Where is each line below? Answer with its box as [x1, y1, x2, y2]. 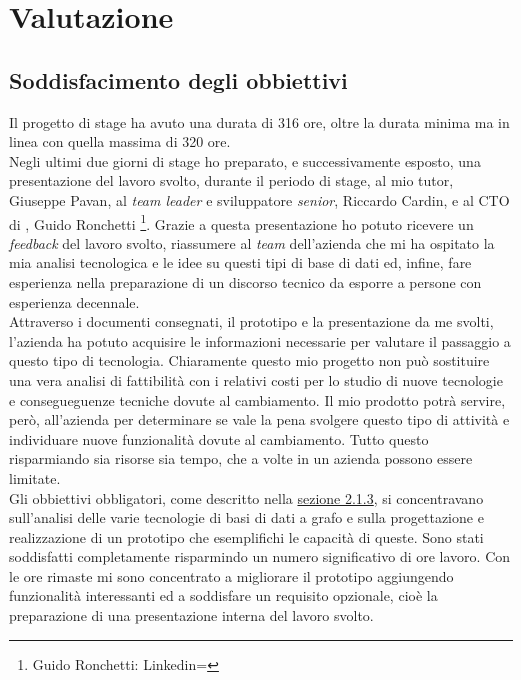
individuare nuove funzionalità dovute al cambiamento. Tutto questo [9, 428, 429, 449]
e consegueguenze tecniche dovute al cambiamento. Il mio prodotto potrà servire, [9, 389, 506, 410]
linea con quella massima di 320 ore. [9, 131, 231, 152]
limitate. [9, 467, 61, 488]
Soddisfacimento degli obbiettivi [9, 64, 348, 95]
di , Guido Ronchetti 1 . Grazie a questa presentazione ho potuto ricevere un [9, 210, 474, 234]
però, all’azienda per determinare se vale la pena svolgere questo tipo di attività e [9, 409, 510, 430]
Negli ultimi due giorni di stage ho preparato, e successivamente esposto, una [9, 150, 481, 171]
